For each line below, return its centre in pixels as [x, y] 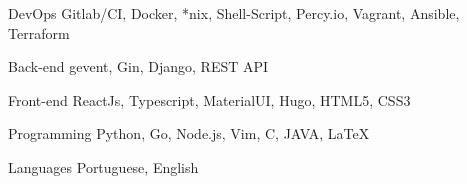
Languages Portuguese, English [103, 166]
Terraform [39, 32]
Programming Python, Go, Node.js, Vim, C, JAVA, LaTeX [189, 133]
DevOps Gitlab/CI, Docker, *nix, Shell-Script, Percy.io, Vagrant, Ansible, [234, 13]
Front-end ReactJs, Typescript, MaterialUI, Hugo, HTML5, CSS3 [209, 99]
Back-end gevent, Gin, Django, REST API [138, 66]
